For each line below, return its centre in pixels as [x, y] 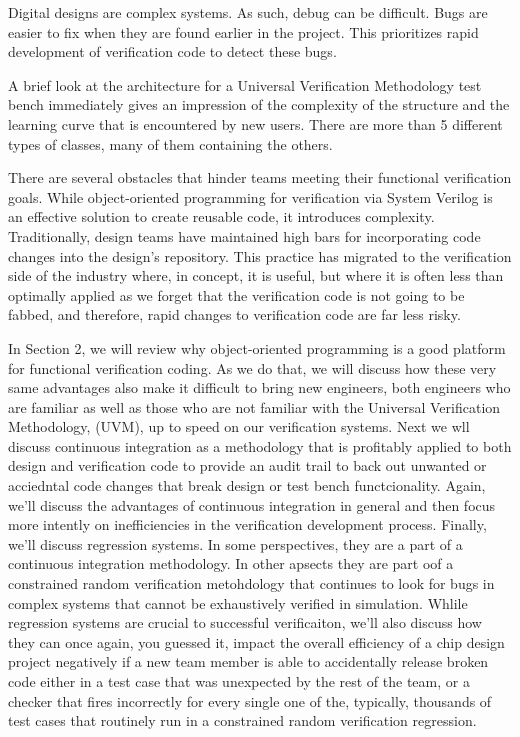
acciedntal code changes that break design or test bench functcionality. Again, [247, 485]
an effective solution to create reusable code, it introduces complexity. [221, 216]
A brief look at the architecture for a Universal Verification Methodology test [245, 84]
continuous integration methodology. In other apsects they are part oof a [231, 563]
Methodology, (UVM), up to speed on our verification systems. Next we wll [239, 426]
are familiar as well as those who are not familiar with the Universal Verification [254, 406]
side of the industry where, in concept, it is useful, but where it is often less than [256, 275]
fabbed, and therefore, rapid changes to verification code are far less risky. [234, 314]
